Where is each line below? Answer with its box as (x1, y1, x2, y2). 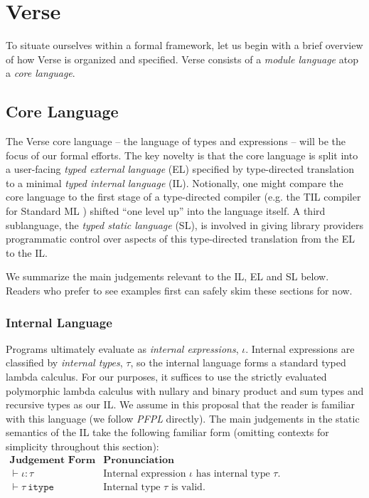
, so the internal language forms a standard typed (130, 355, 346, 370)
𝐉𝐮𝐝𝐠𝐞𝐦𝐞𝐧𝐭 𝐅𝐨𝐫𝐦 (9, 455, 96, 465)
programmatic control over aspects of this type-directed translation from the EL (6, 231, 355, 246)
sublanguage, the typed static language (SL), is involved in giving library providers (6, 217, 364, 232)
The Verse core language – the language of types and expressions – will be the (6, 134, 346, 149)
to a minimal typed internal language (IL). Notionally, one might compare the (6, 175, 343, 190)
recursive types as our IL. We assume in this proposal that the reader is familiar (6, 397, 355, 412)
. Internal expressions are (245, 341, 355, 356)
